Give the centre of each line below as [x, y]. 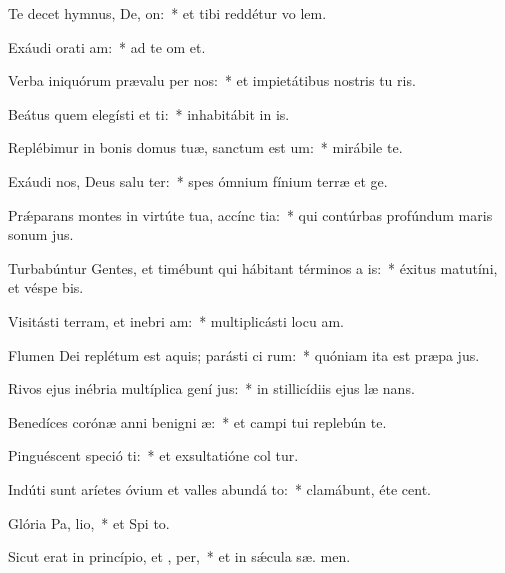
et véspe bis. [46, 287]
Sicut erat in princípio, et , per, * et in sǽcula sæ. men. [179, 556]
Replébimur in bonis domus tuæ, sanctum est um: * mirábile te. [205, 147]
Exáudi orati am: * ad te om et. [107, 46]
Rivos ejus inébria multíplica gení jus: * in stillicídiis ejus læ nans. [211, 388]
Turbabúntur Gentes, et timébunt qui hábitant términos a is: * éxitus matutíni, [253, 267]
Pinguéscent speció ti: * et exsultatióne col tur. [153, 455]
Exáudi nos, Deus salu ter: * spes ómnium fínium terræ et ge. [198, 180]
